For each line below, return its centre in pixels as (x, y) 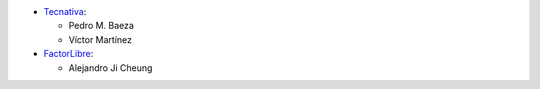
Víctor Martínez (100, 39)
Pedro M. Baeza (101, 26)
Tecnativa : (65, 11)
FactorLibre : (68, 54)
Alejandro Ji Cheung (110, 67)
